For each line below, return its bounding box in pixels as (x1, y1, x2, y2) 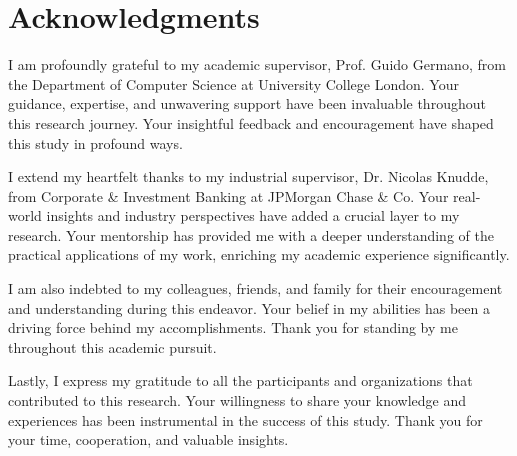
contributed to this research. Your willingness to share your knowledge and (8, 390, 466, 411)
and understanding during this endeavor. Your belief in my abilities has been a (8, 297, 490, 318)
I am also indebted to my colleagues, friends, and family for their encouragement (8, 278, 503, 299)
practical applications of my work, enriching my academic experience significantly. (8, 244, 510, 265)
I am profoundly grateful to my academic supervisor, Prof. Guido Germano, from (8, 54, 506, 75)
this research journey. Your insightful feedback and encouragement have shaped (8, 112, 494, 133)
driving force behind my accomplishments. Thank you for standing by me (8, 317, 458, 338)
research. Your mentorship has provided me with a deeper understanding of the (8, 224, 494, 245)
